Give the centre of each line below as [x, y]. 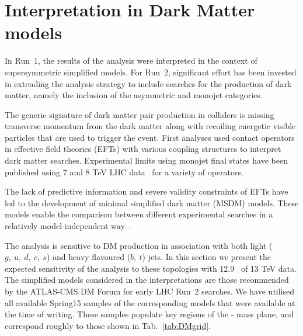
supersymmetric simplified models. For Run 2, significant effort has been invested [151, 72]
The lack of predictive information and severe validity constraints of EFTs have [147, 191]
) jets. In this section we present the [206, 257]
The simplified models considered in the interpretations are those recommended [147, 280]
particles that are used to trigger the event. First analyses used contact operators [150, 137]
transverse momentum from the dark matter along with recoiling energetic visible [150, 126]
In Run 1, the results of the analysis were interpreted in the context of [131, 60]
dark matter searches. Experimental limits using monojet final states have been [146, 160]
